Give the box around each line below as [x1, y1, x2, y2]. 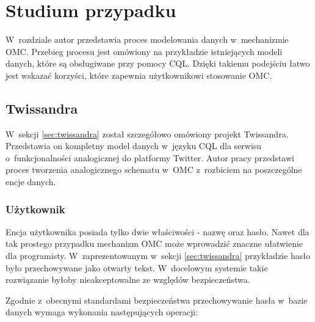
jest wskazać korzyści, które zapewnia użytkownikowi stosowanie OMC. [5, 68, 272, 81]
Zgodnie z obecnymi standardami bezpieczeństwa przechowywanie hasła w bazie [5, 293, 308, 306]
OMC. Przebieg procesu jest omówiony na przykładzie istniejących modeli [5, 45, 283, 57]
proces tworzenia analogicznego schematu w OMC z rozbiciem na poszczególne [5, 163, 302, 176]
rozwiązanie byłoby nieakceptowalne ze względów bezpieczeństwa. [5, 273, 250, 286]
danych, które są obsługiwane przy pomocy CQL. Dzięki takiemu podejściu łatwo [5, 57, 310, 70]
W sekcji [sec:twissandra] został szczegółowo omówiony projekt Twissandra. [5, 127, 289, 140]
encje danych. [5, 175, 56, 188]
